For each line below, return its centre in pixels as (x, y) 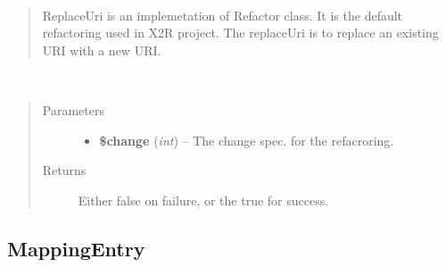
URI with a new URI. (102, 50)
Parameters (73, 109)
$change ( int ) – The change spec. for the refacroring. (247, 140)
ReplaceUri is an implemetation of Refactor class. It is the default (223, 15)
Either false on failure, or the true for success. (203, 200)
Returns (64, 170)
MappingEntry (76, 248)
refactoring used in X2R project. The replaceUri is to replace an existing (240, 33)
